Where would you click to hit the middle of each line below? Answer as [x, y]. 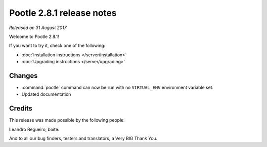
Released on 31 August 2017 [38, 28]
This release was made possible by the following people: [67, 120]
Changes [23, 76]
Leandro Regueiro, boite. [34, 129]
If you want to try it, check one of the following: [57, 46]
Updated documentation [46, 94]
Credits [21, 109]
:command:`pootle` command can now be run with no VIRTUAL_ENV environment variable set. [117, 88]
